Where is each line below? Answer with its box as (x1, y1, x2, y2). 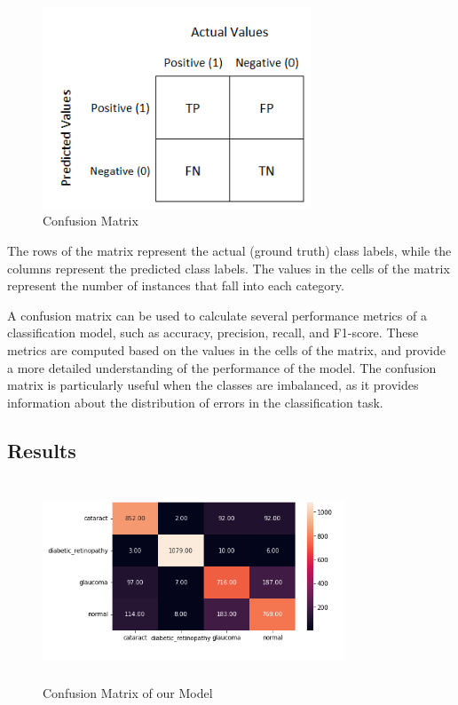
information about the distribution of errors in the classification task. (7, 392, 383, 411)
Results (7, 436, 76, 463)
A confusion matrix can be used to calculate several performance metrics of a (7, 305, 427, 324)
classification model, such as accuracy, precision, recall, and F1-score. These (7, 323, 419, 342)
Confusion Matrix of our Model (43, 683, 213, 701)
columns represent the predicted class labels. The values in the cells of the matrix (7, 258, 450, 277)
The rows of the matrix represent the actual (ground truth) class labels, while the (7, 241, 452, 259)
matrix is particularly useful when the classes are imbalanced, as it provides (7, 376, 419, 394)
